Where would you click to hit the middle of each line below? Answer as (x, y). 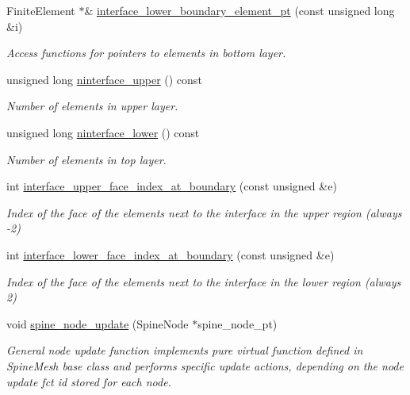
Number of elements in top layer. (86, 159)
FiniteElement (41, 10)
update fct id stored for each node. (89, 381)
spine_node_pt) (238, 323)
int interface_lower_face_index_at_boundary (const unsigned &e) (171, 254)
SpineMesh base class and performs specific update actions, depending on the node (205, 365)
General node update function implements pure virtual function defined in (185, 350)
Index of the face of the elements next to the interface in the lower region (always (204, 281)
